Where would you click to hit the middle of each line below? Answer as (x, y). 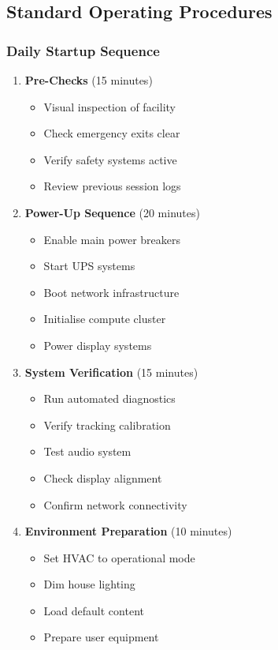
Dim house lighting (89, 584)
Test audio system (87, 451)
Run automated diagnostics (109, 398)
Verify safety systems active (110, 159)
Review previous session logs (112, 186)
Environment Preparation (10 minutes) (128, 531)
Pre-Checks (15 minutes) (89, 80)
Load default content (94, 610)
